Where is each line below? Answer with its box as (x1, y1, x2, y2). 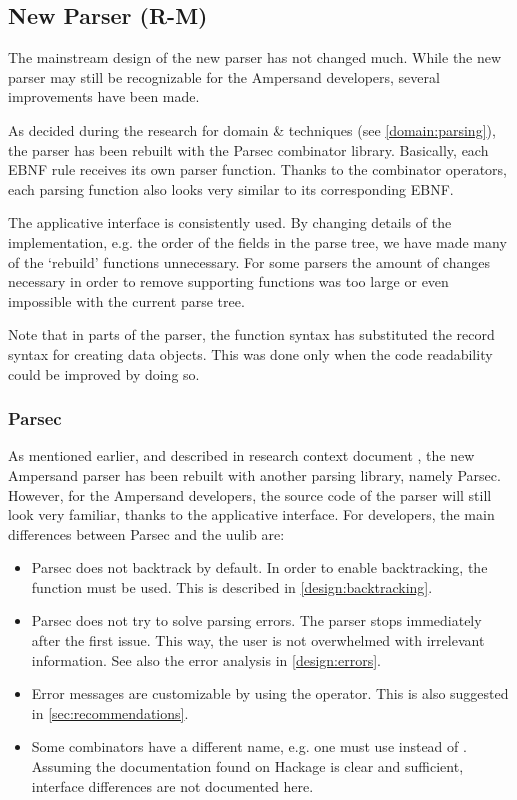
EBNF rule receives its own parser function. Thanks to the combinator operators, (8, 159, 508, 180)
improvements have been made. (8, 86, 200, 107)
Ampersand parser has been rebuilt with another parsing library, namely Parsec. (8, 464, 501, 485)
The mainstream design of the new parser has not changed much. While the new (8, 47, 502, 68)
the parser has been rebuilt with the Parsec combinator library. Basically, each (8, 139, 489, 160)
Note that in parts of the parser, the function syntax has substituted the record (8, 324, 495, 345)
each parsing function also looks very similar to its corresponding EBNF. (8, 178, 454, 199)
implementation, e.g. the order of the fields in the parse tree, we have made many (8, 231, 507, 252)
